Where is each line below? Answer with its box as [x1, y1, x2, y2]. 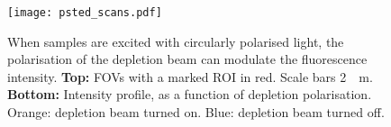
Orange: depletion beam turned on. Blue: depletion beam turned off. [7, 103, 385, 122]
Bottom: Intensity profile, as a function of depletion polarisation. [7, 85, 372, 104]
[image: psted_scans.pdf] [7, 6, 162, 19]
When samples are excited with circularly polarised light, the [7, 32, 344, 50]
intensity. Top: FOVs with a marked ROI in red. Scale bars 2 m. [7, 67, 373, 86]
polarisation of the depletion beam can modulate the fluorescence [7, 50, 368, 68]
